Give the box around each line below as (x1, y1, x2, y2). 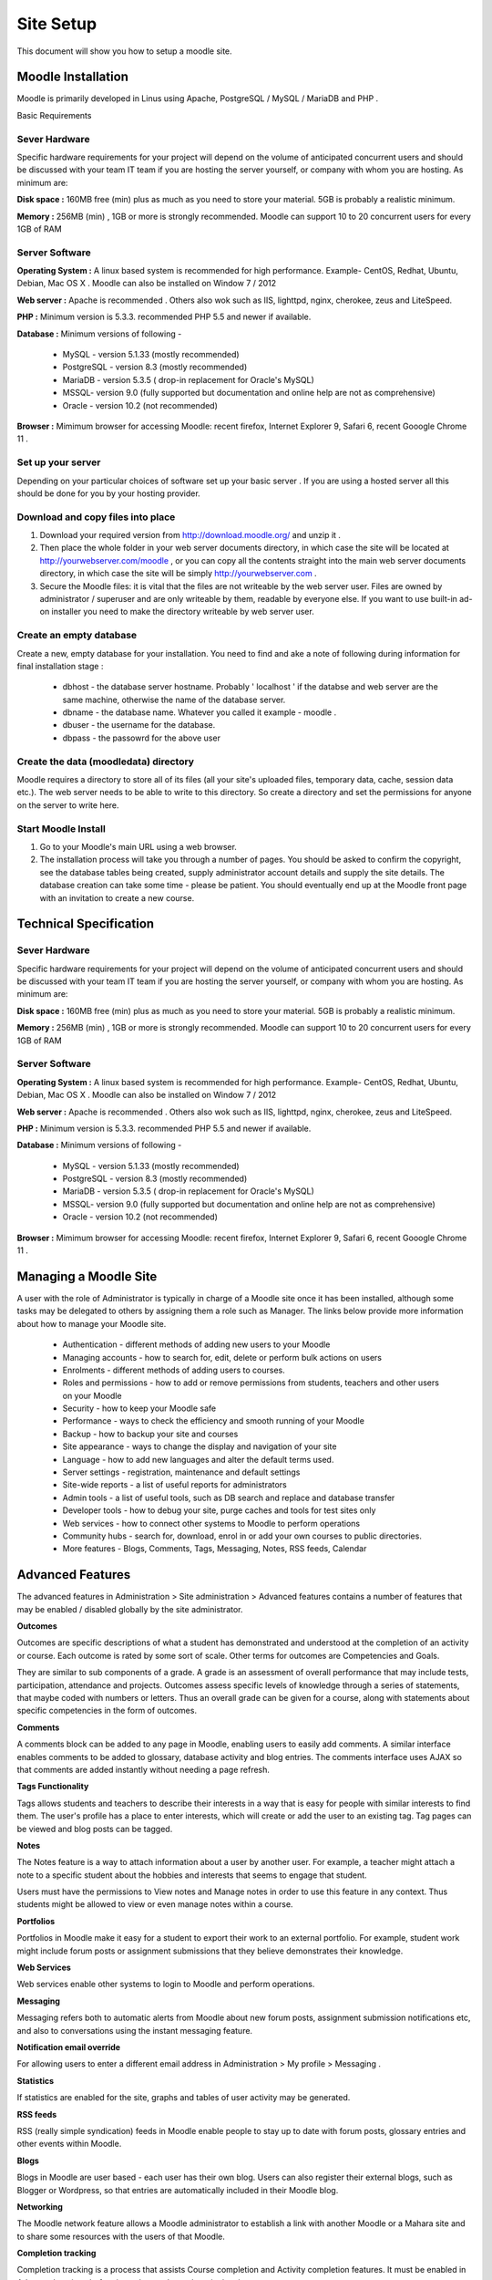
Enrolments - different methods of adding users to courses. (62, 1364, 286, 1375)
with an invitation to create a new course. (39, 892, 195, 903)
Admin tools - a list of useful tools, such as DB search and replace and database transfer (62, 1492, 395, 1503)
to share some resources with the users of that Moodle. (16, 2231, 225, 2242)
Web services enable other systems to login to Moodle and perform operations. (16, 1979, 315, 1990)
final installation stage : (16, 660, 104, 671)
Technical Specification (16, 917, 155, 932)
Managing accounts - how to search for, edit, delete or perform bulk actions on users (62, 1352, 383, 1363)
